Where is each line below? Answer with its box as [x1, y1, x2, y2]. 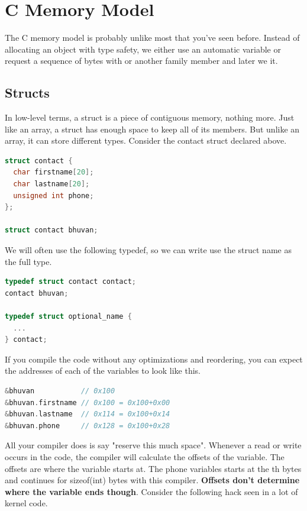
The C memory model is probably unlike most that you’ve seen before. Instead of [5, 31, 300, 44]
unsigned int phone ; [13, 191, 94, 200]
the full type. [5, 255, 52, 267]
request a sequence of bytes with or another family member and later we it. [5, 54, 278, 67]
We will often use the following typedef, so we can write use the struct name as [5, 244, 292, 256]
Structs [5, 83, 50, 102]
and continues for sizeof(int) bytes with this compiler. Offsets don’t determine [5, 474, 300, 486]
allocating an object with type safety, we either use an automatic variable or [5, 43, 281, 55]
